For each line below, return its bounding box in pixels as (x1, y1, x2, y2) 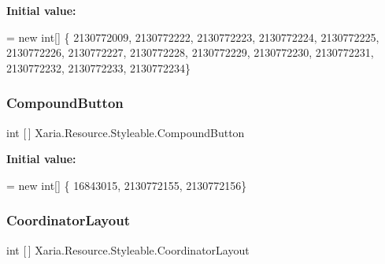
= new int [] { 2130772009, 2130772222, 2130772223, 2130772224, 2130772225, (6, 28, 379, 45)
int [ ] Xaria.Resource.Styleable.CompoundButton (6, 124, 245, 140)
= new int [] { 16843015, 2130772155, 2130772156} (6, 177, 247, 193)
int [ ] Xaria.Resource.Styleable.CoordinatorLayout (6, 241, 250, 258)
